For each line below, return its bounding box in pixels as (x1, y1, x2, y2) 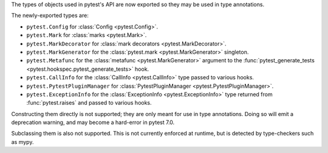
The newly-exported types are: (11, 12, 89, 19)
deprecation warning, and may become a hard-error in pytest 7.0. (11, 119, 175, 126)
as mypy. (11, 138, 34, 145)
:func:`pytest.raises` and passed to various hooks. (26, 99, 152, 106)
